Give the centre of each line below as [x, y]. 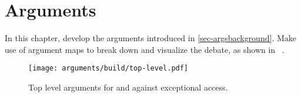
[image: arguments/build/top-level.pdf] [108, 68]
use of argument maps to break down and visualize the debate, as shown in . [145, 49]
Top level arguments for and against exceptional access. [128, 87]
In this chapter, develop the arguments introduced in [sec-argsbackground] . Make [150, 38]
